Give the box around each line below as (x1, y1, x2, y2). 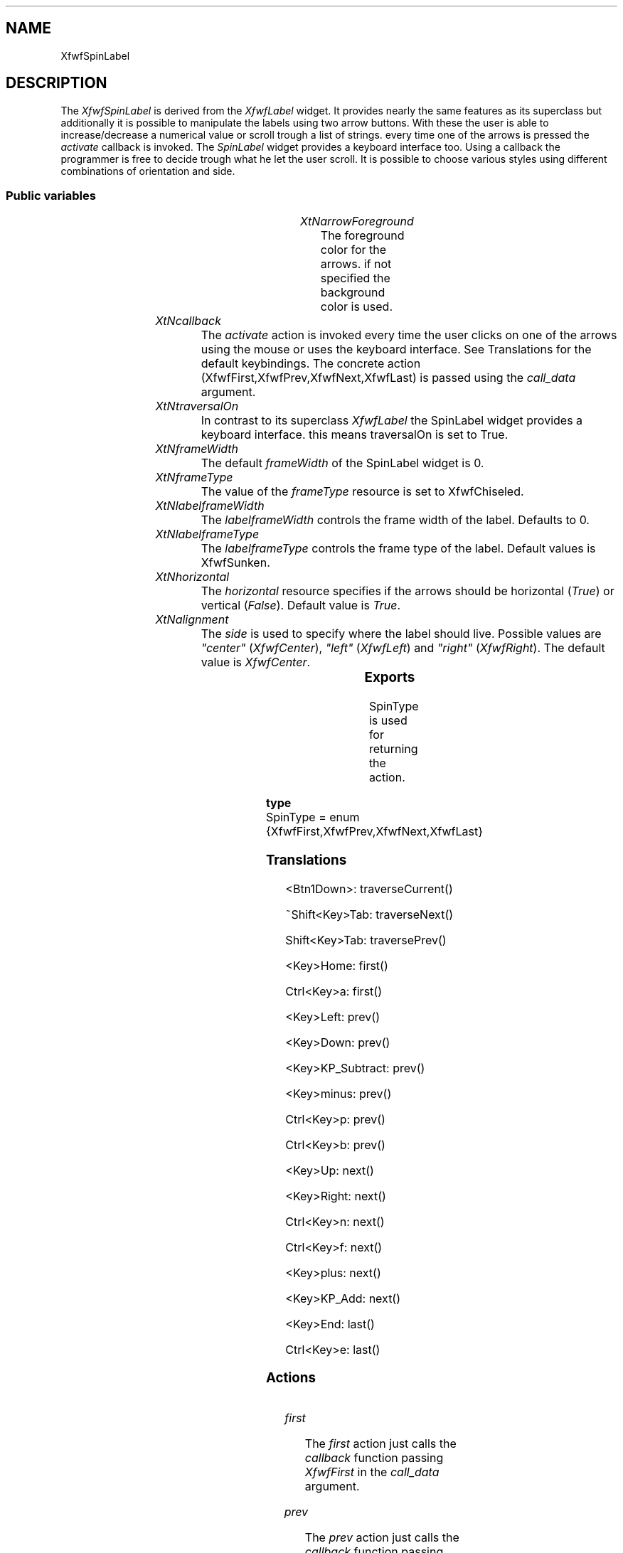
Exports (364, 669, 415, 686)
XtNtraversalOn (155, 399, 239, 414)
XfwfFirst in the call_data (304, 1465, 440, 1480)
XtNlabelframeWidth (155, 498, 265, 513)
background (320, 285, 385, 300)
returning (368, 742, 418, 757)
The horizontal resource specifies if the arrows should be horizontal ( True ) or (201, 584, 614, 599)
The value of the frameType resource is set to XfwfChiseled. (201, 484, 524, 499)
